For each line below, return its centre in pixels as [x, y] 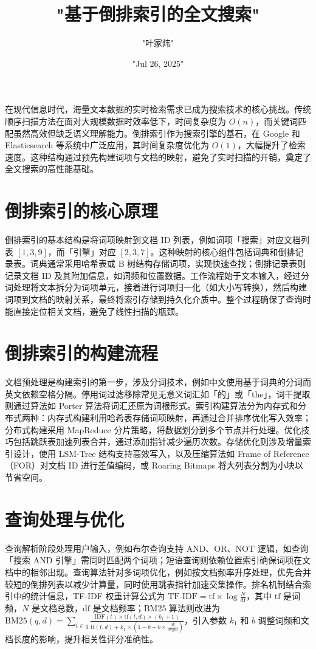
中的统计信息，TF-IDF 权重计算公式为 [89, 596]
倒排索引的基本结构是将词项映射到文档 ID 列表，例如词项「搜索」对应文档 [153, 239]
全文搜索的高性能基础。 [52, 169]
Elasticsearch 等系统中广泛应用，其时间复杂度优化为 [107, 145]
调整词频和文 [283, 620]
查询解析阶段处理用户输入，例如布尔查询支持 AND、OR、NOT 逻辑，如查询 [157, 548]
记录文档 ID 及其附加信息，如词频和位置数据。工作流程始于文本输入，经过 [153, 275]
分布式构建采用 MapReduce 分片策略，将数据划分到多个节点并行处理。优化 [153, 429]
